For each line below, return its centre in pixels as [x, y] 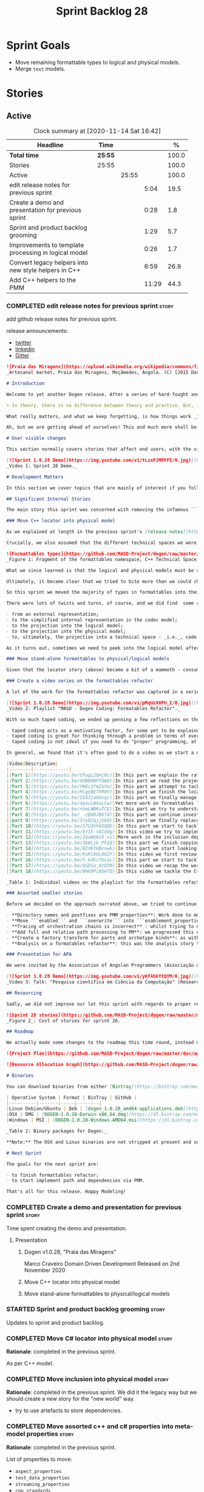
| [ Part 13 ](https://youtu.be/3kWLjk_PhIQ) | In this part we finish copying [103, 843]
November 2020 [45, 1270]
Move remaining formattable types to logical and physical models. [97, 62]
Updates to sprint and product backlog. [56, 1322]
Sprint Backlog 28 [102, 11]
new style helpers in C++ [45, 270]
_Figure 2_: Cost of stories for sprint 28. [63, 1020]
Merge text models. [40, 69]
